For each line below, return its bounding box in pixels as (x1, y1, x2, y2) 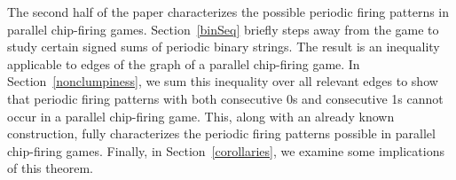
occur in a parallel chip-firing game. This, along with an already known (7, 106, 395, 125)
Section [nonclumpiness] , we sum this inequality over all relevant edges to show (7, 72, 438, 90)
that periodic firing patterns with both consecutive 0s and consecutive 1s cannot (7, 89, 444, 107)
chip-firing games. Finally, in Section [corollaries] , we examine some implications (7, 141, 444, 160)
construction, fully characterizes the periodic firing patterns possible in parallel (7, 124, 436, 143)
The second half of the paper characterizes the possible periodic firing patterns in (7, 3, 450, 20)
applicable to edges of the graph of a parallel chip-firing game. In (7, 54, 360, 73)
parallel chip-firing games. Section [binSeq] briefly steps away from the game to (7, 20, 439, 38)
